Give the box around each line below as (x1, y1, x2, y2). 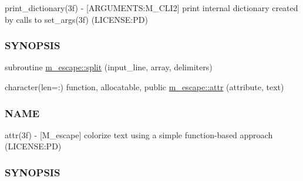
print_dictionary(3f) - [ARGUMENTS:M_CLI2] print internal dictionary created (5, 2, 298, 13)
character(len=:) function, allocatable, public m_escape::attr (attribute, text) (5, 81, 284, 93)
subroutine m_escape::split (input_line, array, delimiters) (5, 61, 213, 73)
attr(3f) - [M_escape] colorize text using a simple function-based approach (5, 128, 273, 141)
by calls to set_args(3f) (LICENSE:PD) (5, 13, 148, 25)
